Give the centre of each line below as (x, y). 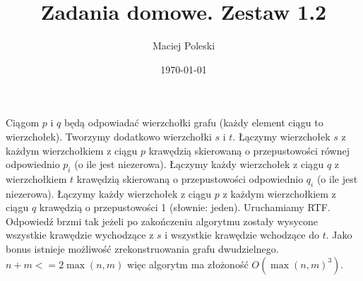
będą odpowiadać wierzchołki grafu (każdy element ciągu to (194, 122)
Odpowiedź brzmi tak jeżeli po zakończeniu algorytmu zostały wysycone (162, 221)
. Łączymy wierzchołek (281, 136)
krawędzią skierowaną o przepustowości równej (249, 150)
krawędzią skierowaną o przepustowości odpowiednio (190, 178)
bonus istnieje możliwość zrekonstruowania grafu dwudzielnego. (142, 249)
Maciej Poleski (184, 46)
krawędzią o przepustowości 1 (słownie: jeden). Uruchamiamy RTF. (185, 207)
